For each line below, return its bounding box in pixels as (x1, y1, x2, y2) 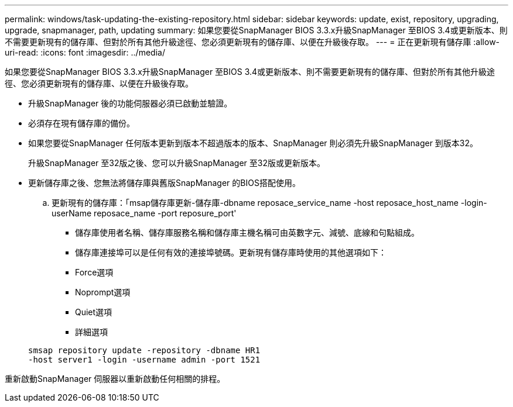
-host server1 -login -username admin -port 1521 (28, 355, 261, 364)
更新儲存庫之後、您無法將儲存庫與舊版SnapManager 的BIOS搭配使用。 (28, 178, 300, 188)
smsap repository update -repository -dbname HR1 (28, 346, 261, 355)
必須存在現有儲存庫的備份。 (28, 118, 135, 128)
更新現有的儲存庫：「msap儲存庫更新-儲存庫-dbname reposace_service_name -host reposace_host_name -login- (52, 198, 487, 208)
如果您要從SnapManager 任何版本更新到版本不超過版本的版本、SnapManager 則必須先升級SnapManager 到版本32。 (28, 138, 478, 148)
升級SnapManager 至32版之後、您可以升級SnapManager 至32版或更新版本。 (28, 158, 325, 168)
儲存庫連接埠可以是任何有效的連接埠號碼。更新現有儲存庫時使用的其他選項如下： (75, 247, 387, 257)
